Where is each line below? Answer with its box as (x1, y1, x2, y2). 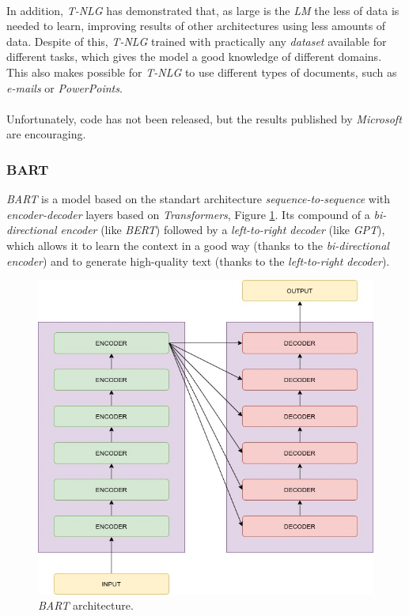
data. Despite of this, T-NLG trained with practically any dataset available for (6, 32, 387, 49)
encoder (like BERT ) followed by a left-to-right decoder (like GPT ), (60, 221, 385, 238)
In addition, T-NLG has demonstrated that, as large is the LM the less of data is (6, 2, 400, 18)
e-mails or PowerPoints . (6, 79, 123, 96)
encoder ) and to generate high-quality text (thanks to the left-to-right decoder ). (6, 252, 390, 269)
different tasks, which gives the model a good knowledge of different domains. (6, 48, 382, 65)
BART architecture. (38, 597, 134, 614)
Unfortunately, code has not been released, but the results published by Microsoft (6, 110, 402, 127)
